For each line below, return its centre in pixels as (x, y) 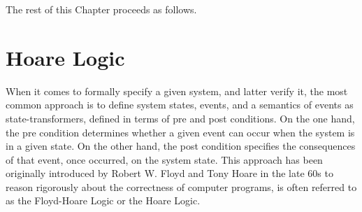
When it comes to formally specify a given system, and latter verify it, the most (177, 91)
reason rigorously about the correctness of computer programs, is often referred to (181, 186)
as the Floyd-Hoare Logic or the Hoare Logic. (103, 200)
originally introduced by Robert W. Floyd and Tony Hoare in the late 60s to (169, 173)
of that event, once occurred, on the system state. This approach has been (164, 159)
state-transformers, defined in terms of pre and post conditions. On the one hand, (180, 118)
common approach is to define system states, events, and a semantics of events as (180, 105)
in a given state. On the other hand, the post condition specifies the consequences (181, 146)
